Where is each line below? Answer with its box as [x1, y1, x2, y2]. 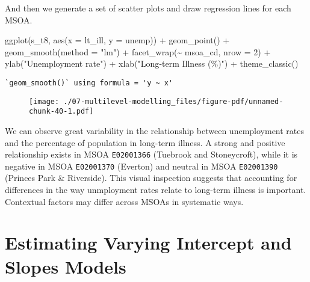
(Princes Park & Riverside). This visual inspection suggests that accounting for [5, 171, 297, 184]
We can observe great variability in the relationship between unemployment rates [5, 124, 305, 136]
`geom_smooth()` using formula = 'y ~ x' [5, 78, 173, 87]
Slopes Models [5, 254, 126, 278]
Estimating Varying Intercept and [5, 230, 292, 255]
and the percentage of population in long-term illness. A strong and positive [5, 136, 285, 149]
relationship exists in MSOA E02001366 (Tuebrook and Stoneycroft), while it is [5, 148, 298, 161]
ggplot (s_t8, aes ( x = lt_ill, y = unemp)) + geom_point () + [5, 34, 230, 46]
